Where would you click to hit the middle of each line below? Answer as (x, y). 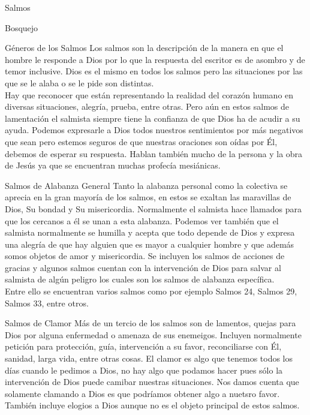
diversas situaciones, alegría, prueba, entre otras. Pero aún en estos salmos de (147, 106)
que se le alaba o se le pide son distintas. (79, 82)
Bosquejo (22, 27)
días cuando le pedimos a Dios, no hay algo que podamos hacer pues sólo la (144, 370)
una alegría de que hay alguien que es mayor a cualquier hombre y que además (150, 244)
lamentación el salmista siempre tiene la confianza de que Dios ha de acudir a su (153, 118)
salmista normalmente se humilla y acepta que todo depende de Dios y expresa (150, 232)
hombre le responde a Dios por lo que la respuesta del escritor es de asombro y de (155, 59)
